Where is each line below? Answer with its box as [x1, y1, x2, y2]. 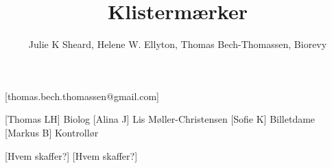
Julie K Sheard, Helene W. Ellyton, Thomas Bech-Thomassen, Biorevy [28, 37, 327, 51]
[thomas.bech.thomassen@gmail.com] [5, 88, 160, 103]
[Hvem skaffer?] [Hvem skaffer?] [5, 148, 138, 163]
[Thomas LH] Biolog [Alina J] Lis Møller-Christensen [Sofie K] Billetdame [5, 112, 316, 126]
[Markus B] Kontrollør [5, 125, 99, 139]
